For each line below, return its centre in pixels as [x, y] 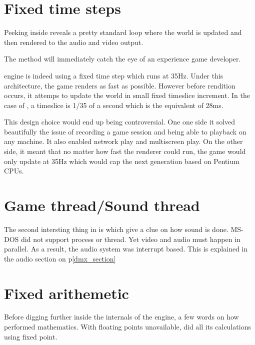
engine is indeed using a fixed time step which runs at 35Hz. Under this [114, 75]
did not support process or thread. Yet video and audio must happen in [131, 239]
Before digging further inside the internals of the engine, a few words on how [121, 317]
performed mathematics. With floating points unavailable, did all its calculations [127, 327]
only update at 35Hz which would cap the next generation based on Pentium [122, 161]
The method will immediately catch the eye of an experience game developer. [122, 59]
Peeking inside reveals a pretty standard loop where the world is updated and [123, 32]
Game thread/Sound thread [102, 205]
